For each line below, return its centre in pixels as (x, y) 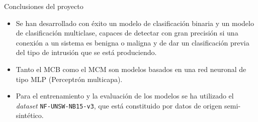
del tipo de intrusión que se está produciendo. (86, 52)
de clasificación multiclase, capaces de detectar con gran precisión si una (127, 33)
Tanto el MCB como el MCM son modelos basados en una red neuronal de (131, 69)
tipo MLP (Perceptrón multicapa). (69, 79)
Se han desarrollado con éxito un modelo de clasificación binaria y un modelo (135, 23)
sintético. (30, 115)
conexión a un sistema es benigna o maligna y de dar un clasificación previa (133, 42)
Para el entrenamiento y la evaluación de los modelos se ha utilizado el (125, 96)
